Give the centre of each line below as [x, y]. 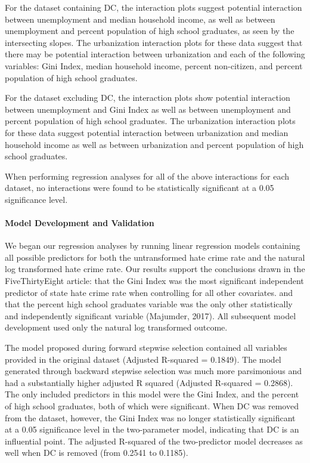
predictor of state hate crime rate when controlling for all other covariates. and [149, 292]
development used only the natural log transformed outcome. [116, 327]
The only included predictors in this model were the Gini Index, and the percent [152, 394]
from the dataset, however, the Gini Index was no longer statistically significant [150, 417]
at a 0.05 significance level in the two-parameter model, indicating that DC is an [152, 429]
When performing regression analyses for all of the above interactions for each [147, 176]
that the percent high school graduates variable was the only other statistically [149, 304]
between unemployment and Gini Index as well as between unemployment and [148, 109]
